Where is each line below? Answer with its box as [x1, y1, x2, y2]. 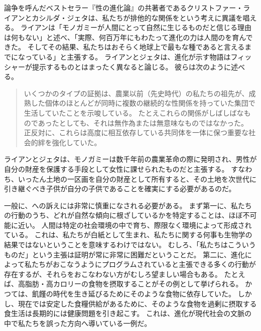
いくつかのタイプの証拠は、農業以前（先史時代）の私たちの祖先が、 [24, 88, 249, 98]
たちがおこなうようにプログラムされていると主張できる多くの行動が [31, 259, 256, 269]
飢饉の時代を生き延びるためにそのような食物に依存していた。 [32, 288, 236, 299]
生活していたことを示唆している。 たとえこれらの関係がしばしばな [24, 107, 244, 118]
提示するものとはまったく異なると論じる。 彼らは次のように [32, 61, 231, 72]
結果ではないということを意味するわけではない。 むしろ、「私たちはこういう [4, 239, 256, 250]
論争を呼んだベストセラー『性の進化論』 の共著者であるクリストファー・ [4, 3, 243, 13]
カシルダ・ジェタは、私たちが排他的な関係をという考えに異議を [32, 12, 243, 23]
